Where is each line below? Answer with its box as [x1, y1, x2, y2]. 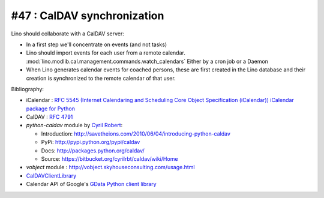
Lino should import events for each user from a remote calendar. [26, 49, 185, 56]
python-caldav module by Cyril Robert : [26, 122, 123, 129]
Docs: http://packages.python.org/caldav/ [41, 147, 145, 154]
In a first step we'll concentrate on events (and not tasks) [26, 41, 167, 48]
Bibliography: [11, 85, 44, 92]
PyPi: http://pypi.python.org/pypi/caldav [41, 139, 140, 146]
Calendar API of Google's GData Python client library [26, 181, 157, 188]
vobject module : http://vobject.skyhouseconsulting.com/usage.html [26, 164, 195, 171]
